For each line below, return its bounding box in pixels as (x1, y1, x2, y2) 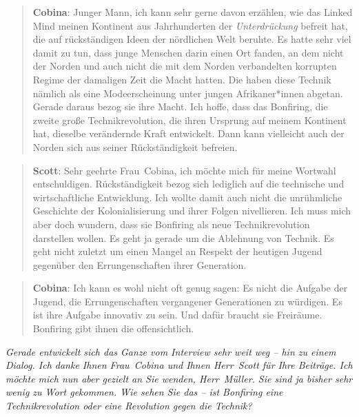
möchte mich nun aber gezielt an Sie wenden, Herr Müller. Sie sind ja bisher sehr (6, 371, 353, 385)
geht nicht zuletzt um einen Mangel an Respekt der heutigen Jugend (32, 244, 322, 258)
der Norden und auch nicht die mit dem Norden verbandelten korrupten (32, 59, 337, 73)
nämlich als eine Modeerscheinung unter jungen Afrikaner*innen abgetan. (32, 85, 343, 100)
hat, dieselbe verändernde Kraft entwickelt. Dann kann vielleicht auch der (32, 126, 345, 141)
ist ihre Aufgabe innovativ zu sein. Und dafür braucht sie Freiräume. (32, 307, 322, 322)
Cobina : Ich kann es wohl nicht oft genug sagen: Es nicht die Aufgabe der (32, 281, 348, 295)
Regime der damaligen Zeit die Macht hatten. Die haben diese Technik (32, 72, 331, 86)
